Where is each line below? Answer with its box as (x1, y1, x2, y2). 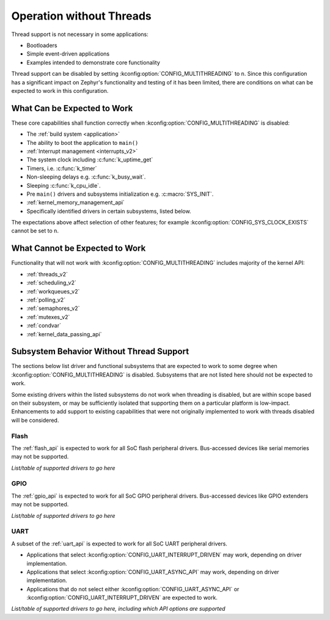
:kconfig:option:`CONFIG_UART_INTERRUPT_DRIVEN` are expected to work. (26, 594, 218, 602)
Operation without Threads (11, 9, 152, 23)
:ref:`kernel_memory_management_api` (26, 199, 125, 206)
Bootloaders (26, 42, 57, 49)
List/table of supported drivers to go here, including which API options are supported (11, 605, 226, 613)
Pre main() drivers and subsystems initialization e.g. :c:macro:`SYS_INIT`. (26, 190, 214, 197)
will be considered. (11, 416, 59, 424)
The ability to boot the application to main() (26, 139, 139, 146)
